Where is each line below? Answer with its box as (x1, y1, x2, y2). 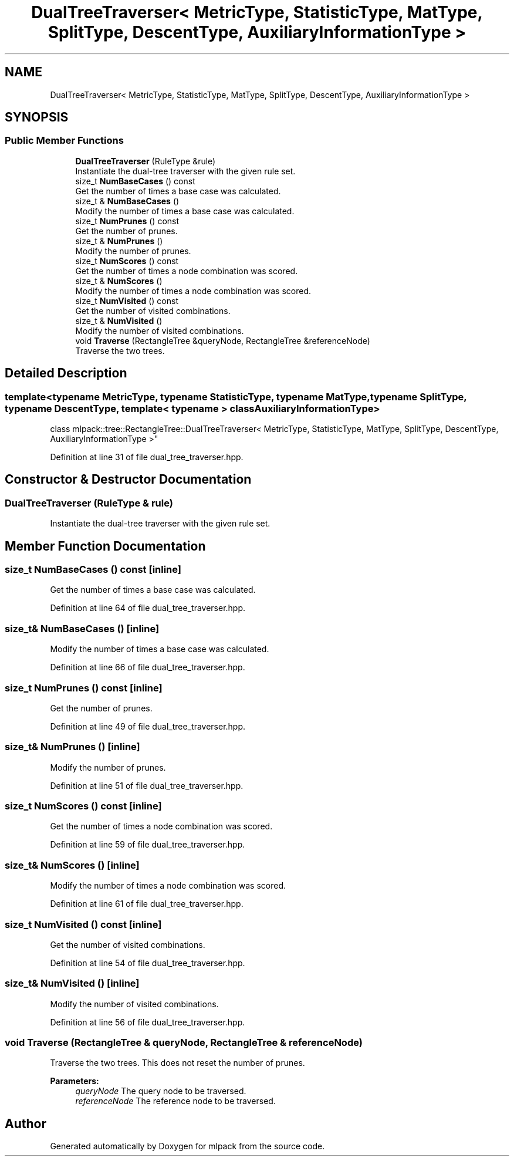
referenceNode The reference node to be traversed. (75, 1096, 276, 1106)
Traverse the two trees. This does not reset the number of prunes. (50, 1058, 305, 1068)
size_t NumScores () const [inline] (5, 800, 162, 812)
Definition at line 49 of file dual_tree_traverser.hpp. (50, 721, 246, 731)
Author (5, 1116, 46, 1131)
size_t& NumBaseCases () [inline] (5, 622, 160, 635)
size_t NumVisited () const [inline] (5, 918, 162, 930)
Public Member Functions (5, 134, 124, 147)
